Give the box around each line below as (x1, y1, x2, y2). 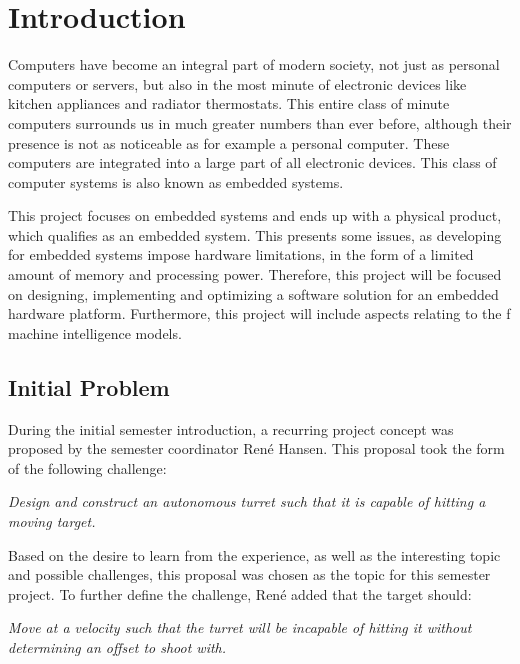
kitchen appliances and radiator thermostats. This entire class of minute (8, 93, 450, 114)
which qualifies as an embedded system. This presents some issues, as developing (8, 224, 502, 245)
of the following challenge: (8, 457, 167, 478)
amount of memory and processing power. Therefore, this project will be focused (8, 264, 502, 285)
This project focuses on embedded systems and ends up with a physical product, (8, 205, 502, 226)
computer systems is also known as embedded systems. (8, 171, 344, 192)
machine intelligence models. (8, 322, 182, 343)
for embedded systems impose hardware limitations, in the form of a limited (8, 244, 474, 265)
